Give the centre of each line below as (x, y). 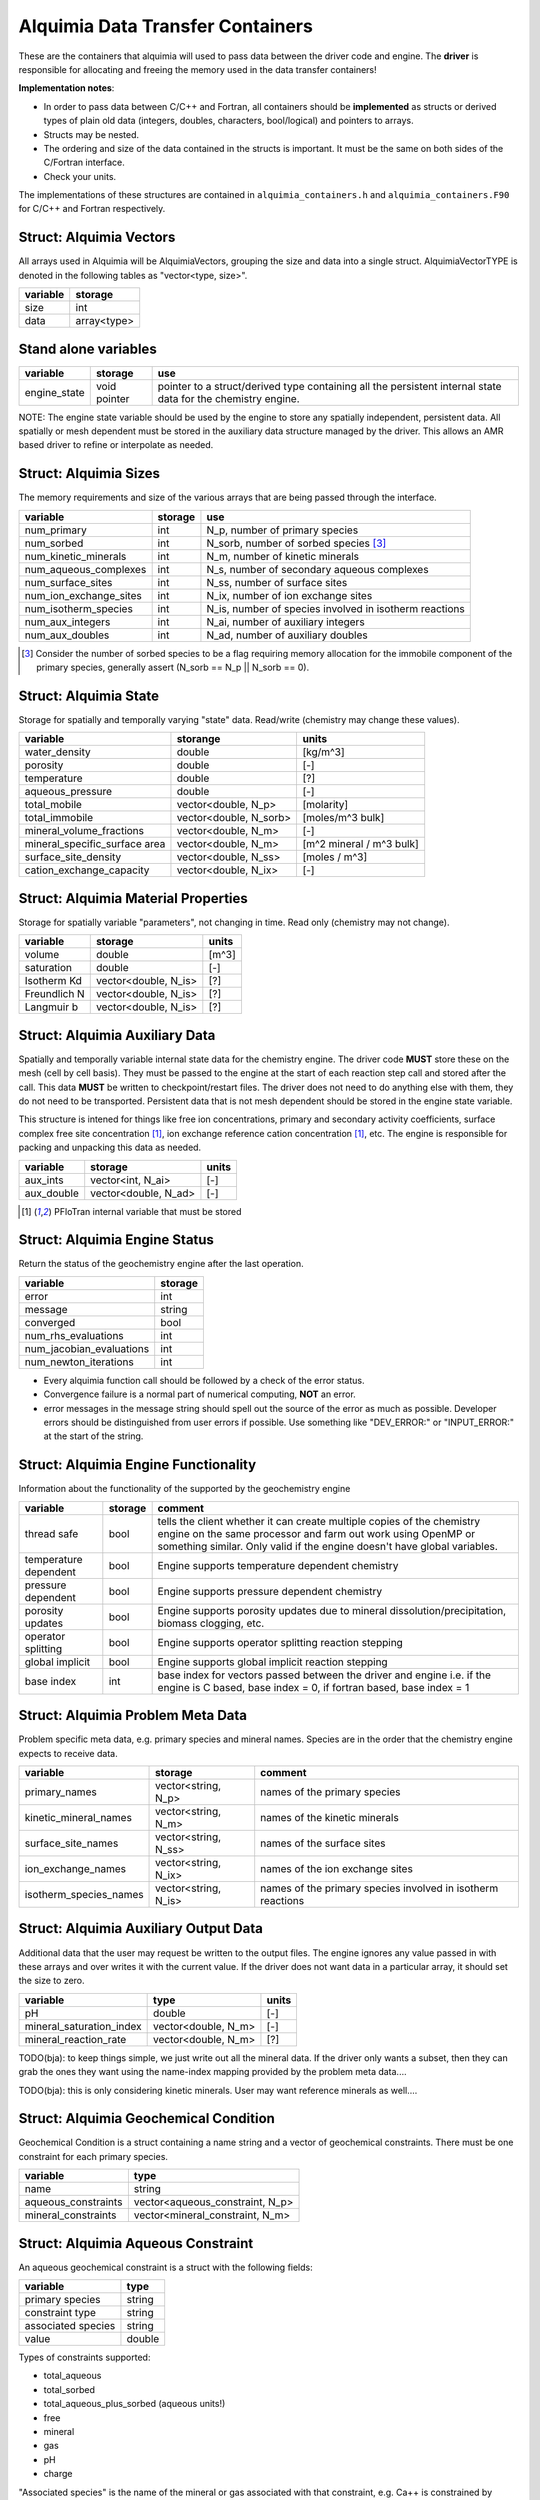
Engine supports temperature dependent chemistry (278, 1565)
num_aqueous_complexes (85, 569)
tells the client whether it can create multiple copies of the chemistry (319, 1521)
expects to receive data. (68, 1753)
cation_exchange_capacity (87, 870)
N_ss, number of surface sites (277, 582)
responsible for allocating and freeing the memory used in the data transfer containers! (197, 69)
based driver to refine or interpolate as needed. (116, 445)
